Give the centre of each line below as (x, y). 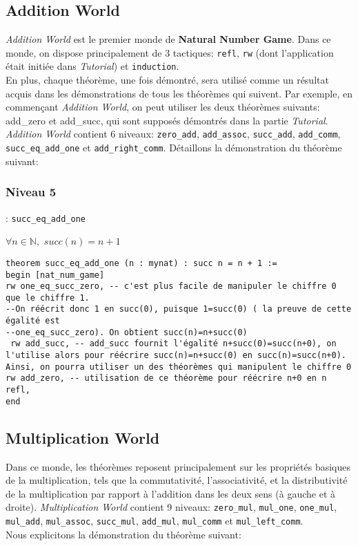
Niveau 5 (31, 192)
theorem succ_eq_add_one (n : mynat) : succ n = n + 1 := (141, 263)
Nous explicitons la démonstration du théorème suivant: (123, 534)
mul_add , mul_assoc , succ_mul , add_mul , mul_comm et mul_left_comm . (155, 521)
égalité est (33, 321)
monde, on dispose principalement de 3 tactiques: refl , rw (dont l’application (170, 52)
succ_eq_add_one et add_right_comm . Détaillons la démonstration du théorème (174, 148)
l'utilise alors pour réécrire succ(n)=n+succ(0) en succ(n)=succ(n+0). (176, 356)
